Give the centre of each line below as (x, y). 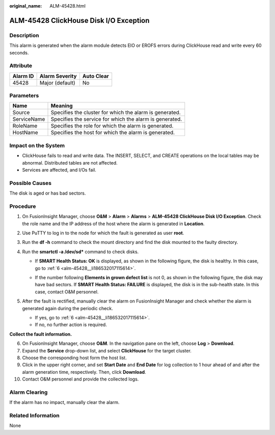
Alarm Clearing (29, 392)
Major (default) (58, 83)
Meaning (62, 106)
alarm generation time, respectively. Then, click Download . (84, 372)
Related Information (34, 415)
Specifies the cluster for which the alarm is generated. (116, 113)
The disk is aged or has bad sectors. (48, 193)
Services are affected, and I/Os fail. (59, 170)
